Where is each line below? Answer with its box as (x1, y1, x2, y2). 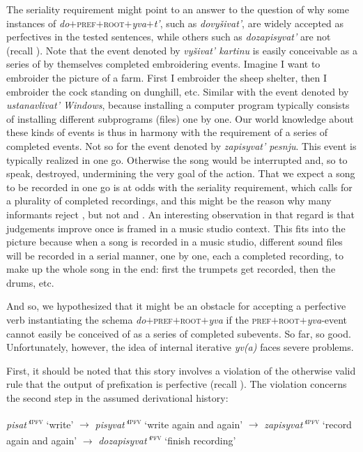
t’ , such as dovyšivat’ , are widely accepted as (153, 15, 344, 30)
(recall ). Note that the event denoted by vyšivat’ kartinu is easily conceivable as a (6, 43, 357, 57)
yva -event (307, 312, 348, 327)
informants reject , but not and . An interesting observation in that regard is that (6, 206, 355, 221)
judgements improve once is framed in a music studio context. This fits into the (6, 220, 346, 235)
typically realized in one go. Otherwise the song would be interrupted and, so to (6, 152, 348, 167)
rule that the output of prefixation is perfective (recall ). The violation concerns (6, 377, 347, 391)
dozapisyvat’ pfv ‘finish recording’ (98, 430, 236, 447)
